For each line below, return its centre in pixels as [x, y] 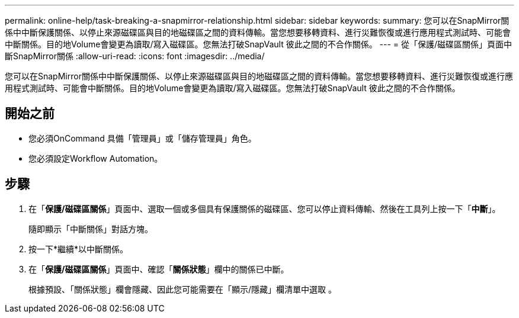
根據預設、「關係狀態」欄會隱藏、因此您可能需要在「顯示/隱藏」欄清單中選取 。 [182, 289]
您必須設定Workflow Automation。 [96, 158]
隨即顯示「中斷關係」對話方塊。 [91, 229]
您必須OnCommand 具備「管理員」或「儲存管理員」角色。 [142, 138]
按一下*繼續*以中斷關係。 [79, 249]
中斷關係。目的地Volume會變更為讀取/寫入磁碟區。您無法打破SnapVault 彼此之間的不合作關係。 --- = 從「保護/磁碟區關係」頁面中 [259, 44]
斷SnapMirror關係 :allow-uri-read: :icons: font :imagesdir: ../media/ [135, 56]
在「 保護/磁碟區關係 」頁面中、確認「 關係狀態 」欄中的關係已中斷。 [159, 269]
